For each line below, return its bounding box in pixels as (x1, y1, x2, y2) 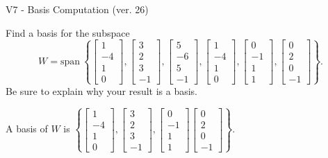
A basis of (6, 121, 48, 136)
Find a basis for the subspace (6, 25, 130, 39)
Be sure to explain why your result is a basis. (6, 83, 198, 98)
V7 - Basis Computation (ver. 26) (6, 2, 149, 16)
